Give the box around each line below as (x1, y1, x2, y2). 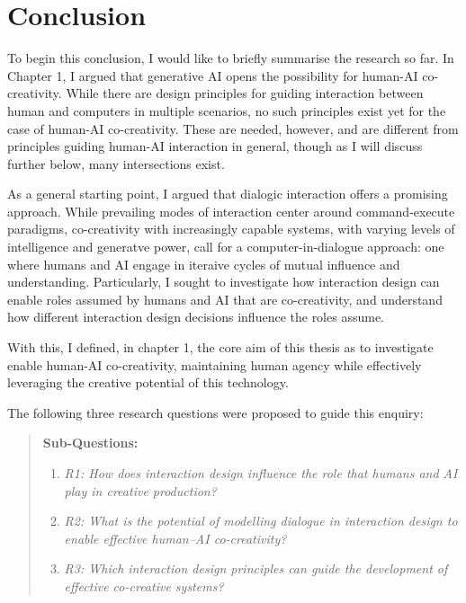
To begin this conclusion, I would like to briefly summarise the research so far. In (7, 49, 454, 67)
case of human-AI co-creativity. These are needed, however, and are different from (7, 119, 459, 137)
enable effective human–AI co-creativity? (64, 528, 287, 547)
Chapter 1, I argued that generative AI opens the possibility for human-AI (7, 66, 418, 84)
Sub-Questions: (42, 433, 139, 452)
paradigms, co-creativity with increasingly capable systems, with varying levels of (7, 219, 455, 238)
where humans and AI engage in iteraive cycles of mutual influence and (7, 254, 400, 273)
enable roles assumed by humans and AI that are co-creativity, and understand (7, 289, 443, 308)
